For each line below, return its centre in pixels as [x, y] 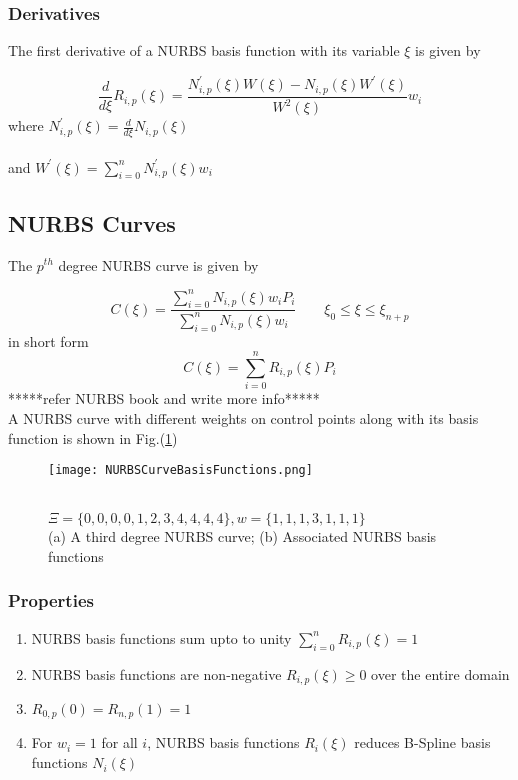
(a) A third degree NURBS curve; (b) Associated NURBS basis [242, 536]
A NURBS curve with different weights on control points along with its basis [243, 417]
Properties [51, 600]
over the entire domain [440, 673]
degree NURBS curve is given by [158, 264]
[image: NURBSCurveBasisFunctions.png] [180, 470]
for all [119, 742]
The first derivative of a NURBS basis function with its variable [204, 50]
